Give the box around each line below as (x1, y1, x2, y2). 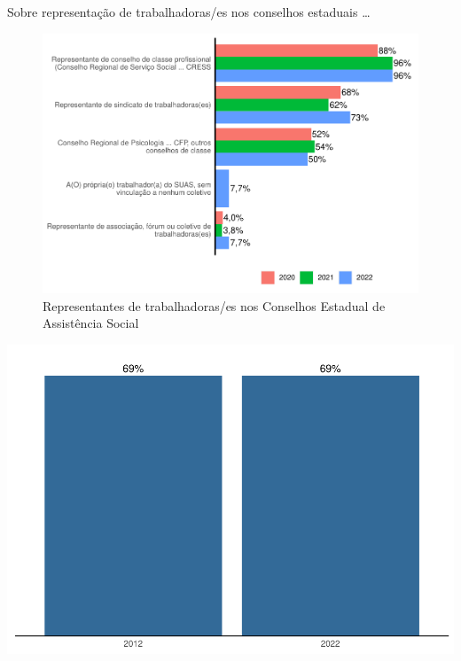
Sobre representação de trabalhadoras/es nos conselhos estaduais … (7, 3, 371, 20)
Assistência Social (43, 314, 139, 332)
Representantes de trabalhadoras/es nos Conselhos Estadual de (43, 296, 386, 315)
